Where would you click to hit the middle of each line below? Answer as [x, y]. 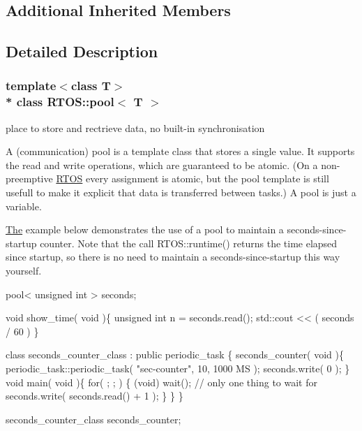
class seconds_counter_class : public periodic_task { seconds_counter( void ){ [175, 355]
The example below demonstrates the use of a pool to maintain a [145, 229]
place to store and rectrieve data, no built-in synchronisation [135, 127]
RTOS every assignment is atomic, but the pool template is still [193, 178]
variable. [24, 206]
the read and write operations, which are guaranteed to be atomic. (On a [162, 165]
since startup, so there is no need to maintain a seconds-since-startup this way [173, 257]
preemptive [29, 178]
